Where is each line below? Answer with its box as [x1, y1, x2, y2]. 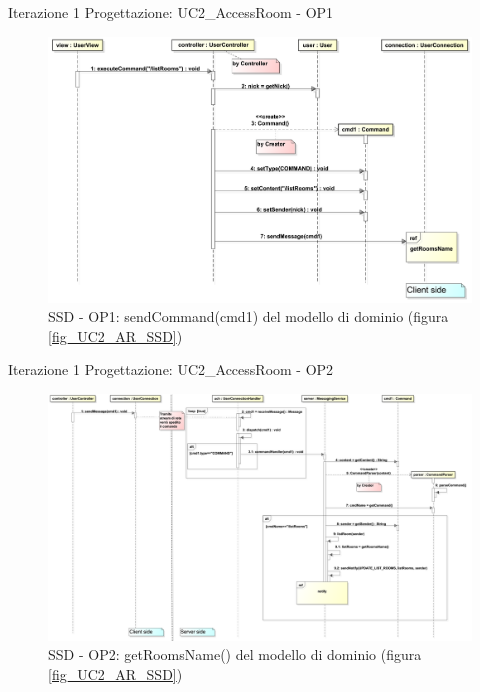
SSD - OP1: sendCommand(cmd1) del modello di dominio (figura [48, 306, 449, 327]
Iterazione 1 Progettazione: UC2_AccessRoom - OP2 [8, 359, 334, 380]
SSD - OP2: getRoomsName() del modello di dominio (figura [48, 644, 422, 665]
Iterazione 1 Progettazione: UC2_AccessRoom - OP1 [8, 2, 334, 22]
